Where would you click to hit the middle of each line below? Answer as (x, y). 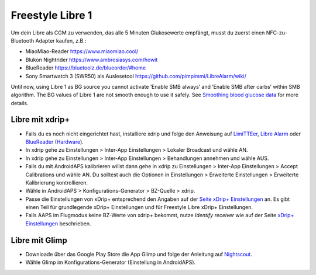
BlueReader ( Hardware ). (55, 142)
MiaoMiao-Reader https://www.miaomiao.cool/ (82, 51)
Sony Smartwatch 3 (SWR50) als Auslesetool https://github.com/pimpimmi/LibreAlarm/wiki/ (136, 76)
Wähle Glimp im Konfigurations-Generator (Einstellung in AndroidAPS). (111, 262)
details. (20, 103)
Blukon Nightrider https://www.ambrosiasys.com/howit (92, 60)
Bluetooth (23, 40)
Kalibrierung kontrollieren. (56, 182)
